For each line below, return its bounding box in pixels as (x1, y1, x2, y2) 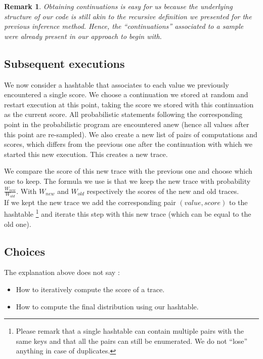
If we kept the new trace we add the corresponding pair (4, 196, 176, 207)
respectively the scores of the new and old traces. (86, 185, 239, 196)
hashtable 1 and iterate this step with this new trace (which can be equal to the (4, 207, 251, 219)
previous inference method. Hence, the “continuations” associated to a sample (4, 21, 244, 31)
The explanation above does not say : (4, 267, 120, 277)
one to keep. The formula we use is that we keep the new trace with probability (4, 175, 251, 186)
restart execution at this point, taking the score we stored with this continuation (4, 99, 254, 109)
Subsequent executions (4, 55, 125, 71)
